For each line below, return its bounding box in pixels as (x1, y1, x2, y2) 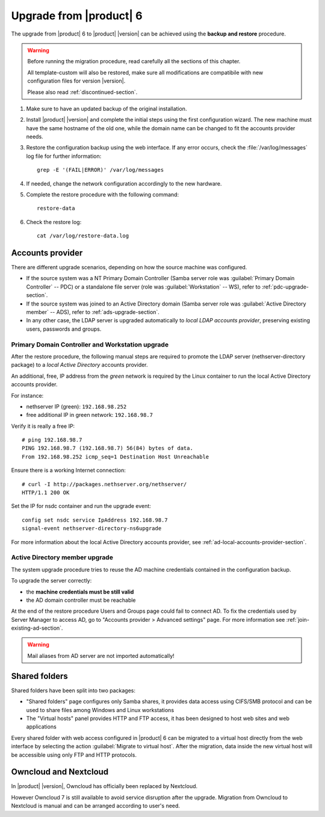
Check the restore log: (26, 218, 82, 225)
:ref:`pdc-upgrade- (262, 283, 309, 290)
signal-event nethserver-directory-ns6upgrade (22, 525, 162, 532)
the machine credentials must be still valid (26, 588, 134, 595)
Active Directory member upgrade (11, 553, 114, 562)
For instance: (11, 392, 44, 399)
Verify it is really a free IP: (11, 422, 75, 430)
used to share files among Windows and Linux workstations (26, 706, 175, 713)
